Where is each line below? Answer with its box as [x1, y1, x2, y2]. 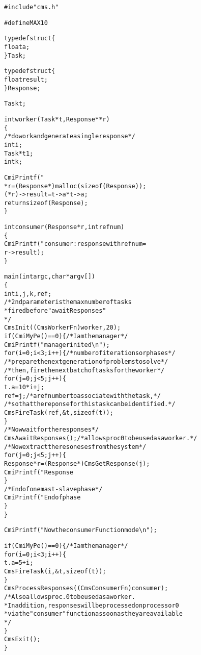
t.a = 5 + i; [4, 559, 34, 567]
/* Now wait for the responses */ [4, 426, 99, 434]
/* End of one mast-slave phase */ [4, 485, 103, 493]
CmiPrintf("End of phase [4, 494, 81, 501]
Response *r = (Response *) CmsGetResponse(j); [4, 460, 150, 467]
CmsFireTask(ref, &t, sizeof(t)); [4, 409, 113, 416]
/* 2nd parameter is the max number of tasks [4, 298, 132, 306]
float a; [4, 43, 30, 51]
